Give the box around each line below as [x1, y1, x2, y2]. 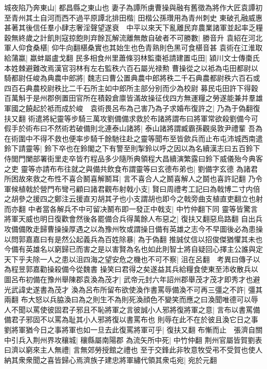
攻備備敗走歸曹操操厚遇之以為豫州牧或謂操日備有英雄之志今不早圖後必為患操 [4, 224, 263, 234]
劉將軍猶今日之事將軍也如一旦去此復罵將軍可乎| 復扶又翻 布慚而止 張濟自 [4, 324, 256, 335]
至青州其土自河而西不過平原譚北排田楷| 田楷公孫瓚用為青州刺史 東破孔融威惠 [4, 12, 263, 23]
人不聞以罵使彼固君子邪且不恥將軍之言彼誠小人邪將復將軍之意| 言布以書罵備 [4, 304, 260, 315]
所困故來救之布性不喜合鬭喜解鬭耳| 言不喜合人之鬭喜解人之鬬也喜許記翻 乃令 [4, 173, 263, 184]
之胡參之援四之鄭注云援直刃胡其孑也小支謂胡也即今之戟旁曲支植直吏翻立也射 [4, 193, 263, 204]
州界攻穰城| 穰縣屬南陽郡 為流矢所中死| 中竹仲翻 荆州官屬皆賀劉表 [40, 334, 262, 345]
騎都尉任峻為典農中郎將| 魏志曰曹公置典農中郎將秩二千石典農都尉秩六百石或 [4, 72, 260, 83]
